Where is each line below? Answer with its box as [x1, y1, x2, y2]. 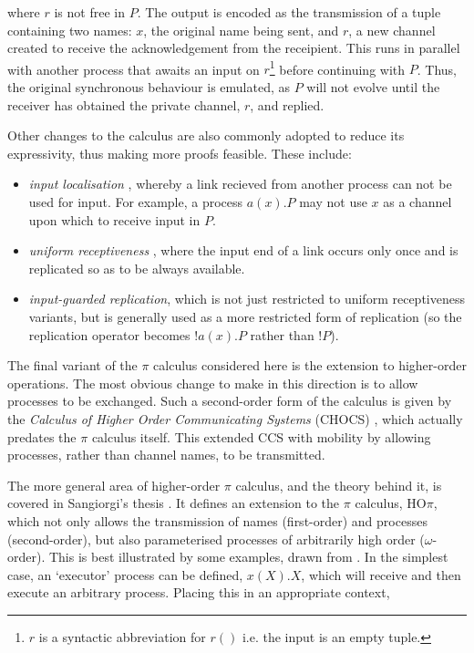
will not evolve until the [306, 78, 440, 97]
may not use [299, 192, 367, 211]
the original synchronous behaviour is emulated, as [7, 78, 291, 97]
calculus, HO [355, 493, 427, 513]
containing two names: [7, 20, 132, 39]
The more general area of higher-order [7, 475, 221, 494]
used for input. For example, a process [28, 192, 243, 211]
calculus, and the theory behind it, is [235, 475, 442, 494]
